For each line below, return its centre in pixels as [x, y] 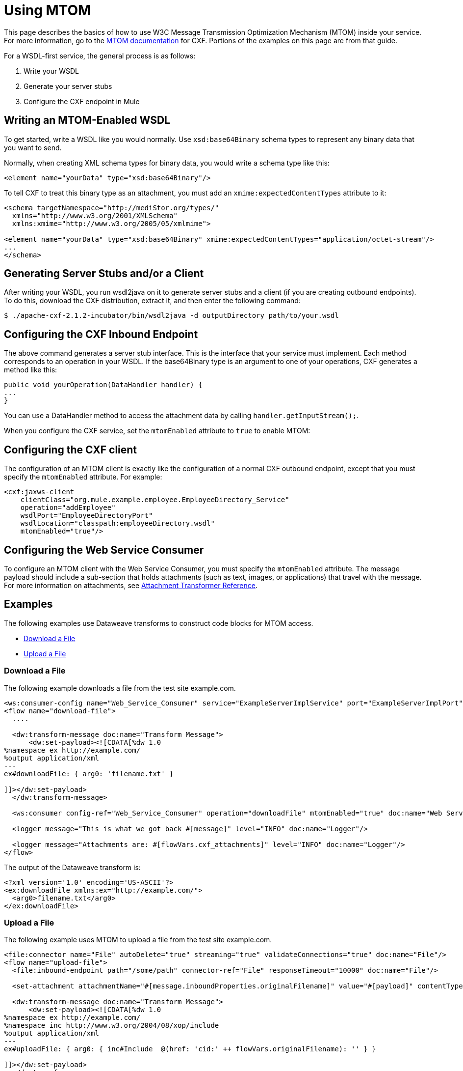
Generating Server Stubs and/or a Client [104, 274]
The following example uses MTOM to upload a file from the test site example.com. [138, 940]
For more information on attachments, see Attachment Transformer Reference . [131, 585]
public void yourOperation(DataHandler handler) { [103, 385]
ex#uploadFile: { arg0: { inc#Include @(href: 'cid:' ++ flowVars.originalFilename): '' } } [190, 1049]
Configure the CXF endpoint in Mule [82, 101]
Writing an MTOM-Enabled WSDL [87, 120]
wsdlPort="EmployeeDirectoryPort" [87, 516]
